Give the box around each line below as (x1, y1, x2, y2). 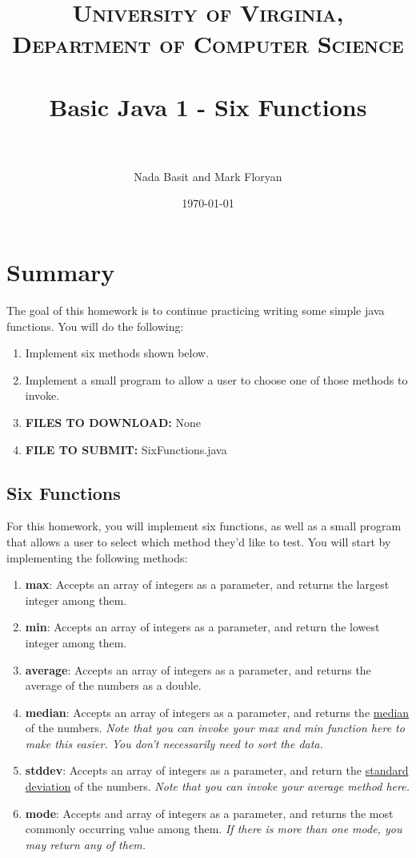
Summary (6, 256, 115, 288)
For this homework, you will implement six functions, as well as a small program (6, 518, 402, 534)
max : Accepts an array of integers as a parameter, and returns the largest (25, 576, 390, 593)
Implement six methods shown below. (25, 344, 210, 361)
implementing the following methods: (6, 549, 188, 566)
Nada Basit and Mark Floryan (134, 167, 282, 184)
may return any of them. (25, 836, 146, 852)
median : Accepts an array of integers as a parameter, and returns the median (25, 703, 410, 720)
